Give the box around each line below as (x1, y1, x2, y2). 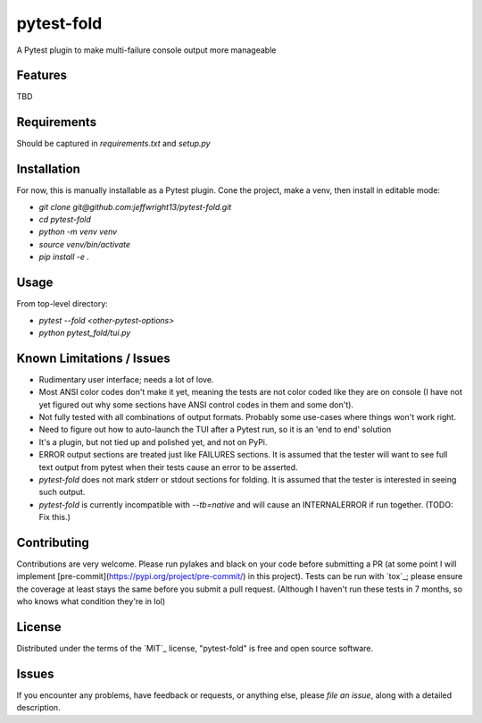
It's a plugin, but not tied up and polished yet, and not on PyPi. (38, 436, 268, 447)
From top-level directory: (16, 298, 109, 309)
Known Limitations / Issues (16, 350, 171, 366)
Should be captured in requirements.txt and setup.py (16, 139, 211, 149)
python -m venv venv (38, 226, 118, 237)
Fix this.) (38, 512, 71, 523)
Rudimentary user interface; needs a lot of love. (38, 374, 214, 384)
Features (16, 68, 67, 83)
